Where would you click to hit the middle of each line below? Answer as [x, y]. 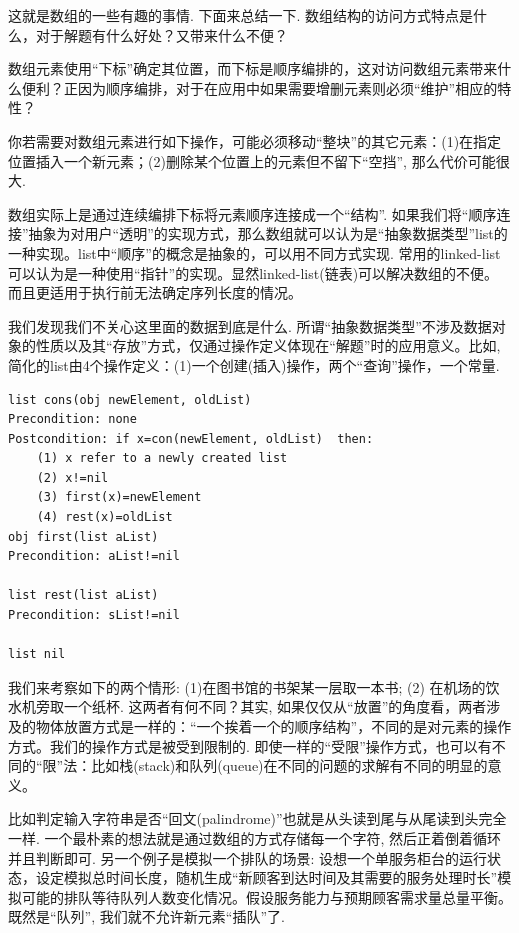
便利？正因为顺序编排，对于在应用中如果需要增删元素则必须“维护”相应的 [259, 87]
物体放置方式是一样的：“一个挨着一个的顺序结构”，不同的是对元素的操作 [273, 726]
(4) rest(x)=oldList [104, 517]
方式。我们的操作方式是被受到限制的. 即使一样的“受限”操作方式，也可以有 [250, 745]
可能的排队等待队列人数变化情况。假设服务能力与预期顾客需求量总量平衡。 [266, 896]
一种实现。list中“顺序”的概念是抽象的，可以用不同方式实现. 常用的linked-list [254, 252]
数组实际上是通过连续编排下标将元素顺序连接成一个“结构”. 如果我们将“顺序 [252, 213]
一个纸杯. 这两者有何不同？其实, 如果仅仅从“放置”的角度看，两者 [275, 706]
